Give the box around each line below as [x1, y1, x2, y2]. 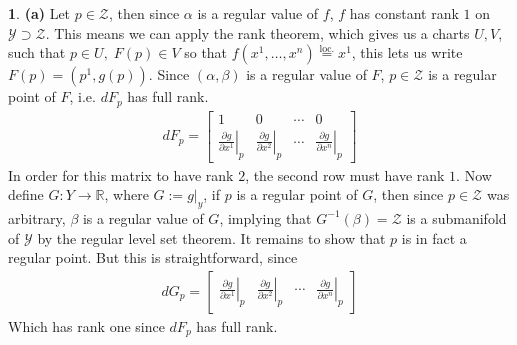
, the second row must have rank [245, 164, 445, 185]
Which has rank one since [8, 315, 165, 336]
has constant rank [349, 3, 459, 23]
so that [184, 42, 228, 63]
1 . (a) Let [8, 3, 71, 23]
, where [104, 184, 149, 205]
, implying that [219, 207, 312, 228]
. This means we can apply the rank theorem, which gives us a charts [45, 22, 470, 43]
